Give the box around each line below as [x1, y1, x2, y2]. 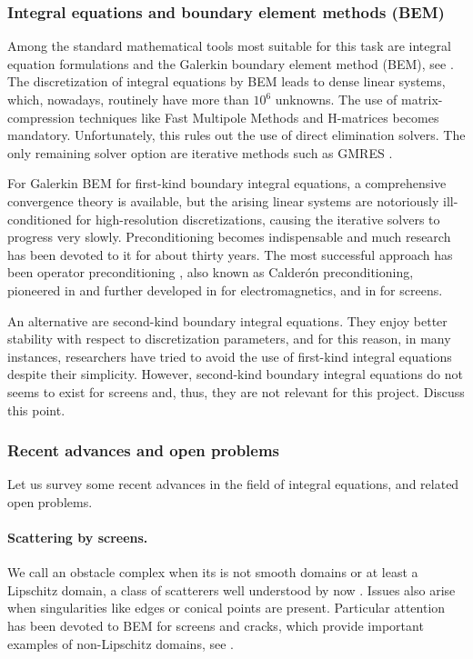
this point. [7, 400, 65, 419]
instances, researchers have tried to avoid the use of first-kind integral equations [7, 346, 452, 365]
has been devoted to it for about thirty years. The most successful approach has [7, 245, 453, 264]
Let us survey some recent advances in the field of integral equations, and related [7, 474, 459, 494]
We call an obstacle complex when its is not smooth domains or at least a [7, 563, 418, 582]
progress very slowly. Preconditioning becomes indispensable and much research [7, 227, 451, 246]
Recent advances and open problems [7, 439, 280, 462]
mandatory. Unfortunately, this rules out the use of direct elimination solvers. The [7, 125, 466, 145]
